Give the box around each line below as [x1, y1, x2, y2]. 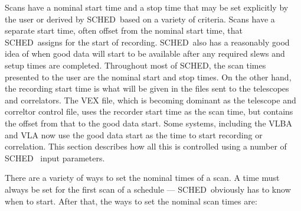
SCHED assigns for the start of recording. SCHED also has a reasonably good [5, 35, 290, 48]
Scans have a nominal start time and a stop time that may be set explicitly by [5, 1, 289, 13]
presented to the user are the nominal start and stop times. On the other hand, [5, 70, 292, 83]
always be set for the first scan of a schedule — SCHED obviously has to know [5, 183, 291, 195]
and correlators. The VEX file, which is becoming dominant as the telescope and [5, 93, 296, 106]
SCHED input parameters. [5, 151, 105, 164]
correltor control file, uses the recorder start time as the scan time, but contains [5, 105, 293, 118]
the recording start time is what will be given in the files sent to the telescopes [5, 82, 289, 95]
